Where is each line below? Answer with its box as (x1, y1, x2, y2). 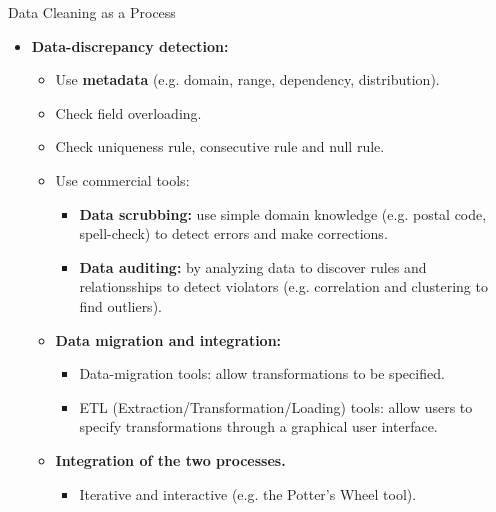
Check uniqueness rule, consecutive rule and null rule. (55, 136, 385, 157)
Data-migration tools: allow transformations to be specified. (79, 363, 445, 384)
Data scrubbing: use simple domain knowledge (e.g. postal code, (79, 203, 487, 224)
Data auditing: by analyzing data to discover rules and (79, 256, 427, 277)
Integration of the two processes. (55, 449, 286, 470)
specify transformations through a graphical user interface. (79, 416, 438, 437)
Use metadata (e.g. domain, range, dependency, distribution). (55, 69, 440, 90)
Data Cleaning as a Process (8, 2, 176, 22)
